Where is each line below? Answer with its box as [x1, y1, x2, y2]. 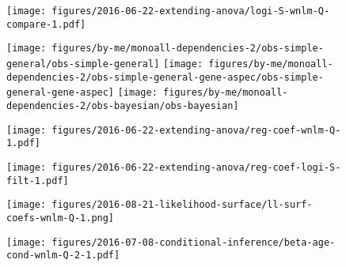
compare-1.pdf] [6, 18, 86, 30]
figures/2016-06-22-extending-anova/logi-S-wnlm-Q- [51, 6, 330, 17]
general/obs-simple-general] [6, 58, 160, 70]
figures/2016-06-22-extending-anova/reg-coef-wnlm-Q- [51, 124, 341, 136]
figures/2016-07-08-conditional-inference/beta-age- [51, 236, 336, 248]
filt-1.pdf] [6, 175, 69, 186]
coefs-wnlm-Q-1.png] [6, 212, 115, 224]
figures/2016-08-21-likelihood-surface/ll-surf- [51, 199, 313, 211]
